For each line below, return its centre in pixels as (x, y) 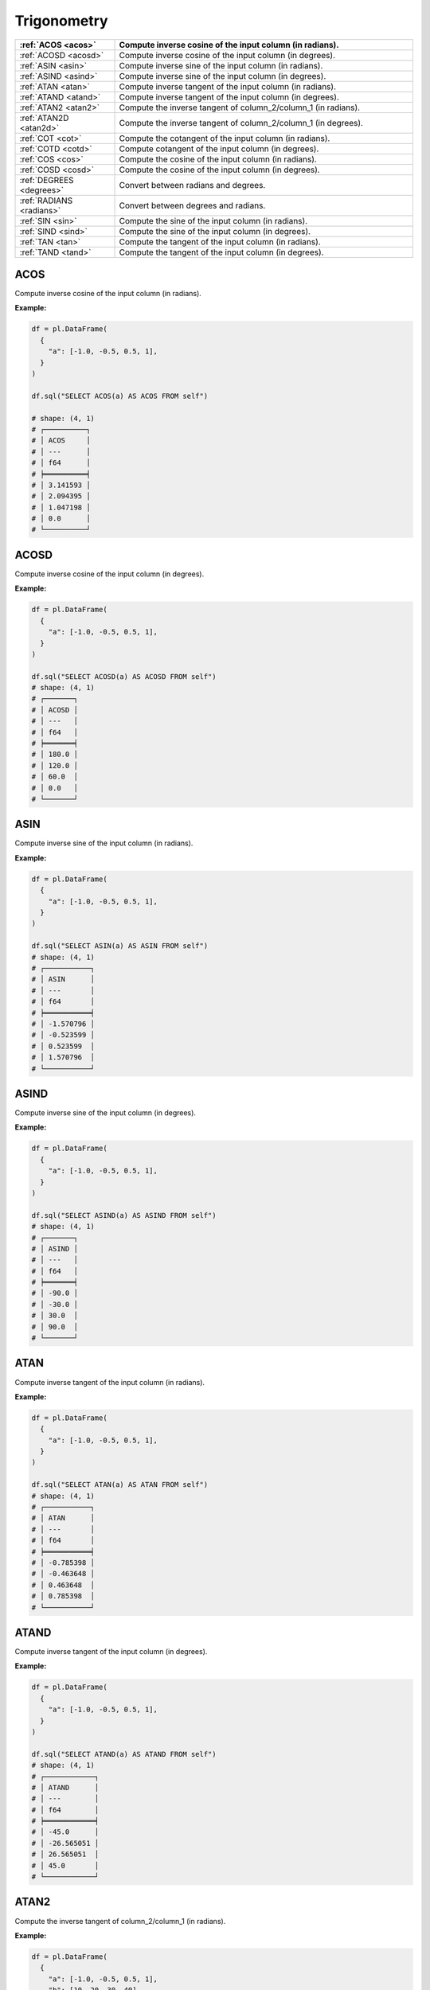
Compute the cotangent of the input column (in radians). (225, 138)
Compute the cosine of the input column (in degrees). (219, 170)
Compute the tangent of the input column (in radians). (220, 241)
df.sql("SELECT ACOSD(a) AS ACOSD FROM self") (124, 676)
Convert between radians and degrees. (192, 185)
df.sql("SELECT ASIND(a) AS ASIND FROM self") (124, 1215)
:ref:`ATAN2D (44, 118)
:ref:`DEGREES (47, 180)
